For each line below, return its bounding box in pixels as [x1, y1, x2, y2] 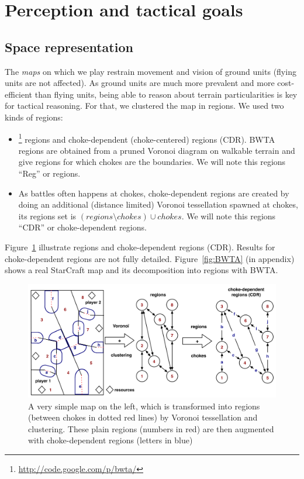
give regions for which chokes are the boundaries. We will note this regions [18, 156, 286, 168]
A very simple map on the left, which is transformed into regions [28, 399, 260, 412]
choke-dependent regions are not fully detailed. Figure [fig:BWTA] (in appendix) [5, 252, 295, 264]
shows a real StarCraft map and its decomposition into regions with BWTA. [5, 264, 278, 276]
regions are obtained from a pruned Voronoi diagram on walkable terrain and [18, 144, 295, 156]
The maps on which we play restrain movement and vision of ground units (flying [5, 65, 296, 77]
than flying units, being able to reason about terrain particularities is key [34, 88, 298, 100]
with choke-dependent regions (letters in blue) [28, 434, 193, 446]
